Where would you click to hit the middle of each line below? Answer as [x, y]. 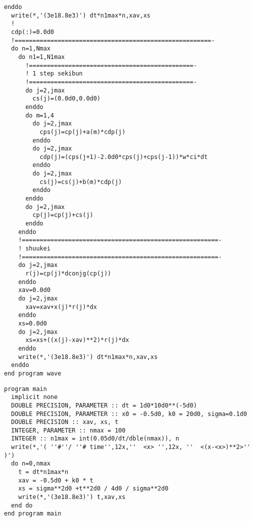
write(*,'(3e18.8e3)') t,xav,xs [72, 497]
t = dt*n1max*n [43, 472]
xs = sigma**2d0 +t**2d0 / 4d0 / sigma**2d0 [93, 489]
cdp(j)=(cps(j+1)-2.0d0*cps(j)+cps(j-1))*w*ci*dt [124, 157]
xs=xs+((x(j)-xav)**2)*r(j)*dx [77, 340]
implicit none [34, 397]
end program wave [33, 373]
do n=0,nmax [31, 464]
